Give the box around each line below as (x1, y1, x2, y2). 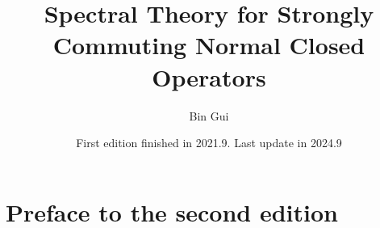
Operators (152, 60, 266, 93)
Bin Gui (189, 107, 229, 124)
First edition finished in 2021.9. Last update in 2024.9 (76, 134, 342, 151)
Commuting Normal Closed (52, 28, 365, 61)
